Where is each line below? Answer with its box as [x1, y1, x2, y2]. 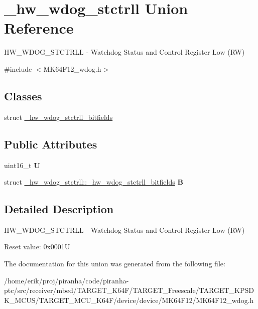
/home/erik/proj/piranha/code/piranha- [4, 275, 129, 285]
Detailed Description [4, 201, 114, 217]
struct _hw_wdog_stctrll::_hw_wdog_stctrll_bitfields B [4, 177, 183, 187]
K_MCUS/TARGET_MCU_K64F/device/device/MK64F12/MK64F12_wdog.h [4, 294, 254, 305]
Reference [4, 18, 74, 38]
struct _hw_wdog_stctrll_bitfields [4, 111, 113, 122]
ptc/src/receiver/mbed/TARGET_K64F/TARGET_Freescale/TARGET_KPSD [4, 285, 254, 295]
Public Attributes [4, 136, 97, 151]
